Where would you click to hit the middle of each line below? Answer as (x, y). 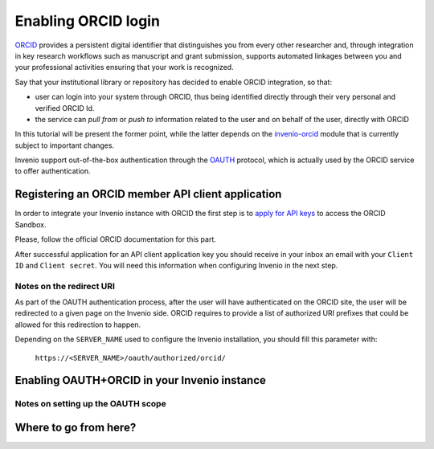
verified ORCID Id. (65, 108)
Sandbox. (31, 224)
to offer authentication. (53, 171)
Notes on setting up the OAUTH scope (90, 404)
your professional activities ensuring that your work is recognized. (124, 67)
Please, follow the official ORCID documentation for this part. (116, 239)
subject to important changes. (65, 145)
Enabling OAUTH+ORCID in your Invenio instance (141, 380)
